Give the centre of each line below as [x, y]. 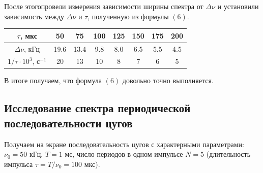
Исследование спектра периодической [97, 108]
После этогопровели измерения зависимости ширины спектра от [104, 6]
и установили [238, 6]
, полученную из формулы [128, 16]
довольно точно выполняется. [168, 80]
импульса [19, 164]
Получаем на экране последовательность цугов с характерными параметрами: [124, 144]
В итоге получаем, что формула [53, 80]
